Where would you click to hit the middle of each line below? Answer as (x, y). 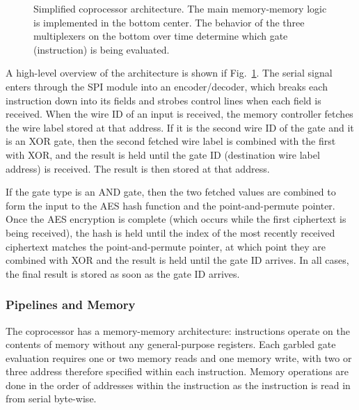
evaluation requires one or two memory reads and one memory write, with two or (179, 357)
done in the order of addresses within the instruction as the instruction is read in (178, 385)
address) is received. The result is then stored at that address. (138, 168)
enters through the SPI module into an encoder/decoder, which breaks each (167, 86)
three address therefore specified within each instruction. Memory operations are (177, 371)
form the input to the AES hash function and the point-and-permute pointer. (170, 205)
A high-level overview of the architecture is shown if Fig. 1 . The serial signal (169, 73)
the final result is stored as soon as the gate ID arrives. (123, 273)
